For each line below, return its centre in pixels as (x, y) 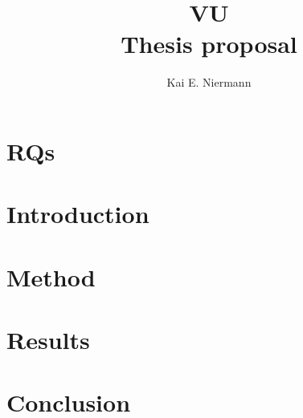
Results (48, 340)
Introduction (78, 214)
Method (51, 276)
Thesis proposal (209, 44)
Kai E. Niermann (209, 82)
